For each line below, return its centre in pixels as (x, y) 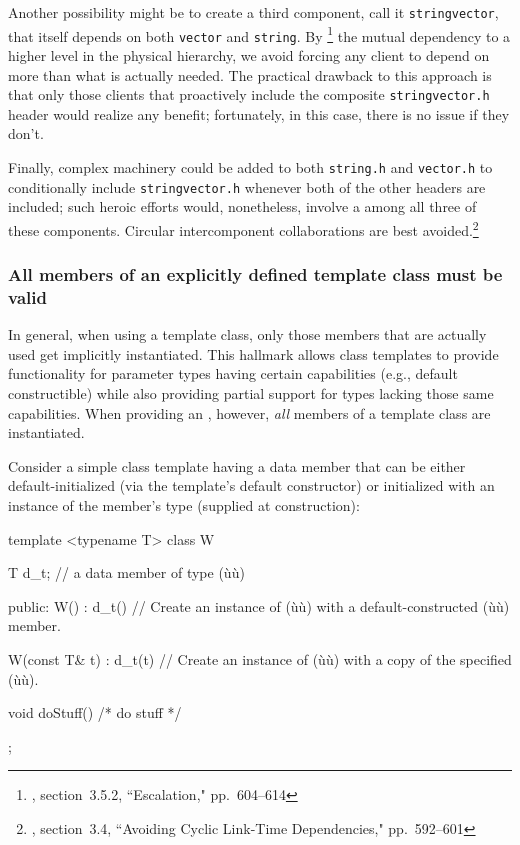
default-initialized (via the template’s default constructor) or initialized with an (251, 485)
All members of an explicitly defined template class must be (255, 274)
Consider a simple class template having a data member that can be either (237, 465)
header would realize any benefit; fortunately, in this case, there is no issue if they (259, 113)
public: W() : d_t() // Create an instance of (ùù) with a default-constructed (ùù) (259, 605)
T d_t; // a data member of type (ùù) (126, 572)
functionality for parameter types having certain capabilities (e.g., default (233, 373)
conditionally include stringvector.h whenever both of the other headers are (247, 186)
